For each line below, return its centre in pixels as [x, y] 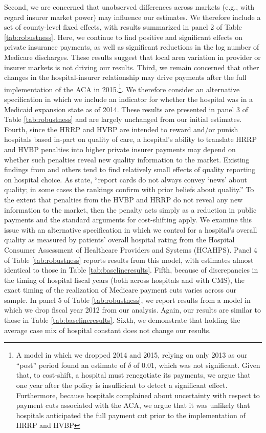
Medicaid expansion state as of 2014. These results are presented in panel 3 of [126, 109]
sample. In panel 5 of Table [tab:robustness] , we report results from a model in [127, 300]
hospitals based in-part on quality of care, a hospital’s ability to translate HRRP [130, 139]
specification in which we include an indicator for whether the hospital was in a [129, 99]
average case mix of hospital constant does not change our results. [108, 330]
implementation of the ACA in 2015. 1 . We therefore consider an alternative [122, 88]
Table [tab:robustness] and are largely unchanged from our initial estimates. [123, 119]
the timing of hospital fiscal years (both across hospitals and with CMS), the [125, 280]
